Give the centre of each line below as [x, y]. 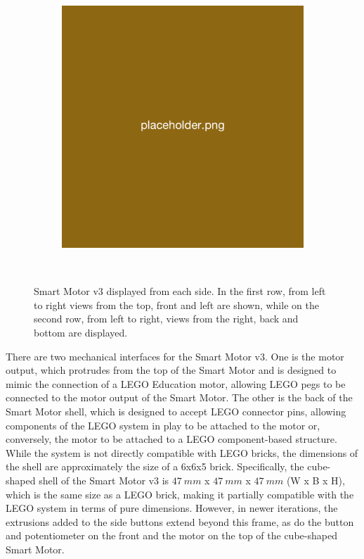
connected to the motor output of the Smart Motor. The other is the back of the [179, 397]
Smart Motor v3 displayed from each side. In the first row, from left [180, 291]
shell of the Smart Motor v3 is [104, 480]
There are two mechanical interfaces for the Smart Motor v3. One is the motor [175, 356]
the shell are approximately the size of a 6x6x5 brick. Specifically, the [155, 466]
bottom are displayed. [81, 332]
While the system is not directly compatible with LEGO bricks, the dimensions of [182, 452]
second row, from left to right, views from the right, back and [166, 319]
